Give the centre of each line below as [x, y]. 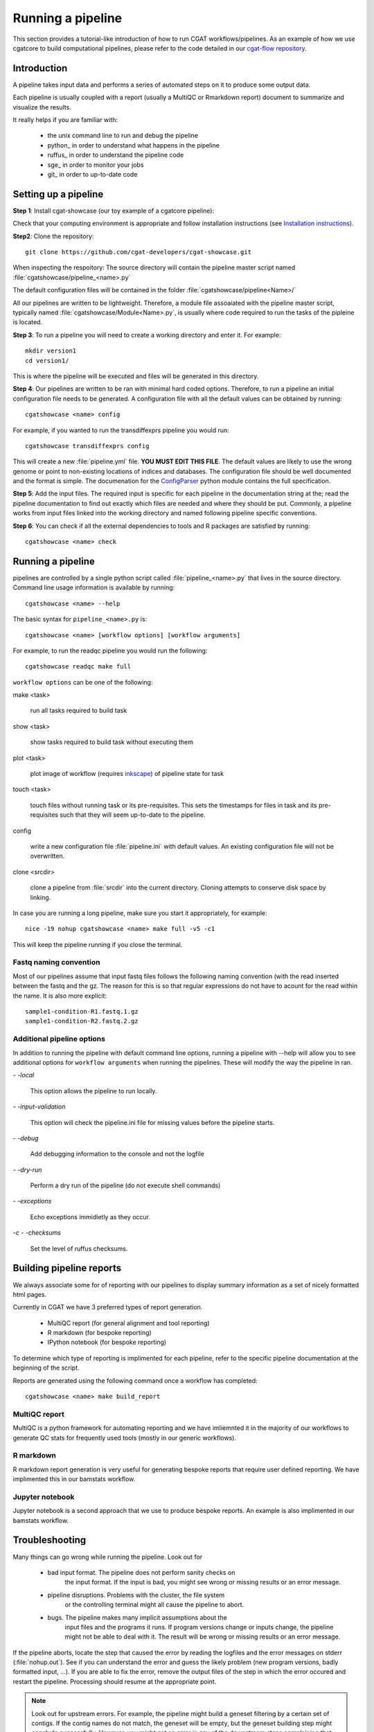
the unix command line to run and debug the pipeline [123, 136]
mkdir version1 [51, 351]
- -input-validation [39, 1107]
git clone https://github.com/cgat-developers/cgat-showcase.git [139, 252]
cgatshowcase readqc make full [78, 666]
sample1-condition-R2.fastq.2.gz [82, 1021]
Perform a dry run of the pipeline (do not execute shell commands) [125, 1185]
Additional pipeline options [59, 1039]
